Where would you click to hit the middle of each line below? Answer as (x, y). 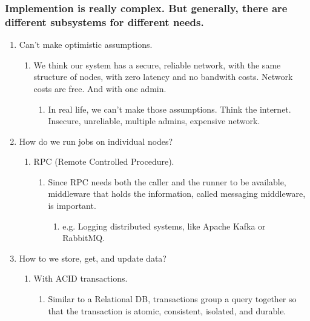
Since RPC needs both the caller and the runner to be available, (167, 181)
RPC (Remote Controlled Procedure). (104, 161)
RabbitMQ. (84, 238)
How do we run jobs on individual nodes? (96, 141)
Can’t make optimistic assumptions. (86, 45)
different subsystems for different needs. (104, 22)
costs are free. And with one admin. (100, 88)
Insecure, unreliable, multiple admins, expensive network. (154, 121)
